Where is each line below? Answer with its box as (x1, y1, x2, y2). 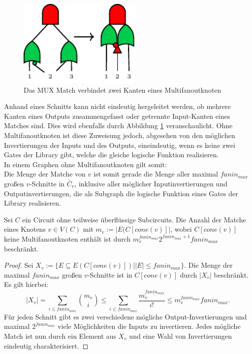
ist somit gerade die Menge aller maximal (94, 169, 219, 179)
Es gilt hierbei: (4, 279, 49, 289)
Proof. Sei (4, 260, 33, 270)
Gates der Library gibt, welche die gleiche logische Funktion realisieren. (4, 149, 219, 160)
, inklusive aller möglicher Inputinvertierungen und (74, 178, 227, 188)
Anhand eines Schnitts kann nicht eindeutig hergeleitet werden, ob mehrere (4, 101, 231, 111)
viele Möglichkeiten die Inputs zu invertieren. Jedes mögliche (58, 321, 241, 331)
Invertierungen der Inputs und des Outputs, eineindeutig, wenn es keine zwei (4, 140, 235, 150)
